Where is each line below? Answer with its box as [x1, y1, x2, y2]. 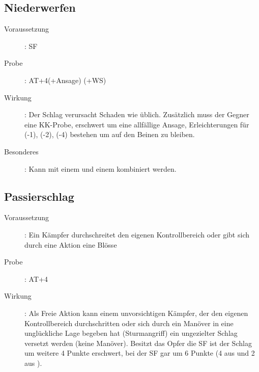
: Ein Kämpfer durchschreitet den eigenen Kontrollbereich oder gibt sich [24, 229, 249, 240]
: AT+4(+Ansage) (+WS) [24, 74, 106, 85]
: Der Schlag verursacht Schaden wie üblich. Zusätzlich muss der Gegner [24, 109, 249, 120]
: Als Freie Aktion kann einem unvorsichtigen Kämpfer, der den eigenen [24, 307, 248, 318]
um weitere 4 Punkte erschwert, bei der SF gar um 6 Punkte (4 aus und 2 [24, 348, 255, 358]
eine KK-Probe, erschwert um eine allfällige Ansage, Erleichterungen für [24, 119, 249, 129]
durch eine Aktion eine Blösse [24, 239, 117, 250]
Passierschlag [4, 188, 74, 204]
